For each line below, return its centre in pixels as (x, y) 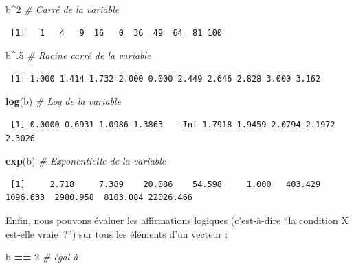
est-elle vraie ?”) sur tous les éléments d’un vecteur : (117, 233)
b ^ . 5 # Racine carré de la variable (78, 55)
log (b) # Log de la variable (64, 101)
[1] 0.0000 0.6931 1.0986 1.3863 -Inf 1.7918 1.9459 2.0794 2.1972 (173, 124)
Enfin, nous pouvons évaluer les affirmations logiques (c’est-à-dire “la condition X (177, 220)
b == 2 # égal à (42, 257)
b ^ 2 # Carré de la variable (63, 9)
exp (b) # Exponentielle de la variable (86, 161)
